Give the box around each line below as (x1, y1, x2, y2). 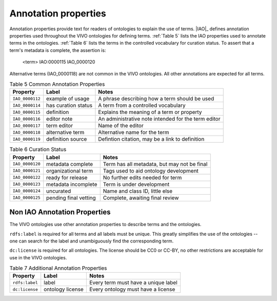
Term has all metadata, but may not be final (103, 160, 208, 167)
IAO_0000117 (12, 123, 41, 128)
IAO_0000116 (12, 116, 41, 122)
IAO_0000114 (12, 103, 41, 108)
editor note (46, 116, 73, 123)
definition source (46, 136, 87, 143)
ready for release (46, 174, 88, 181)
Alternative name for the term (98, 129, 169, 136)
